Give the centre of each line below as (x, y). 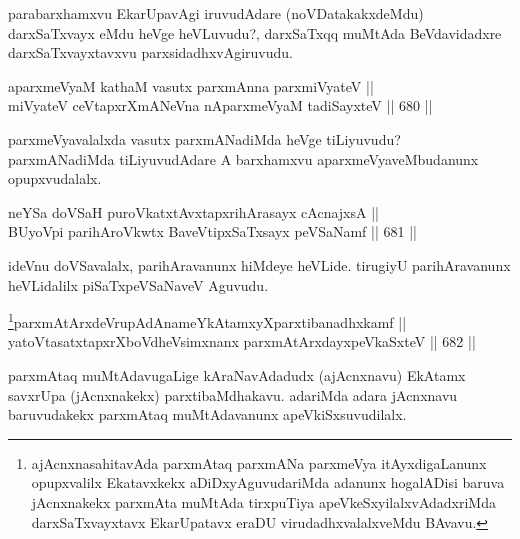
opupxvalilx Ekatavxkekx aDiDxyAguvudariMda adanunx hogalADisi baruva (268, 482)
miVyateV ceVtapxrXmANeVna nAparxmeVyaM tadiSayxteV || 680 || (220, 105)
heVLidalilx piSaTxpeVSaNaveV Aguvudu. (138, 284)
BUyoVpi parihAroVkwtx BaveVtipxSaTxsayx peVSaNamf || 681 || (212, 231)
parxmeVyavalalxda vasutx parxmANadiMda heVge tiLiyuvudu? (204, 138)
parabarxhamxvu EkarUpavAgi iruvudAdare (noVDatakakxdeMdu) (216, 13)
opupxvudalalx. (55, 178)
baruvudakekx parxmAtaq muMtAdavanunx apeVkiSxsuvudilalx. (207, 414)
